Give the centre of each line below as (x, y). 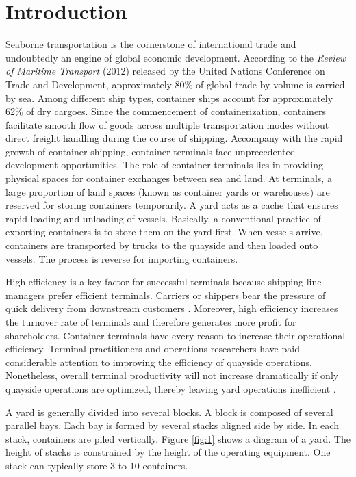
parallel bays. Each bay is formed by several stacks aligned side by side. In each (172, 425)
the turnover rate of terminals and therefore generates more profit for (151, 322)
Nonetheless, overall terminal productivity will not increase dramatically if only (172, 375)
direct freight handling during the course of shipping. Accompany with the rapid (174, 138)
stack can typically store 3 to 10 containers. (97, 465)
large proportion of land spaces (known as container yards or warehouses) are (168, 191)
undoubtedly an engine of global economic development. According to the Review (176, 57)
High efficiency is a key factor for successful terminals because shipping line (164, 282)
